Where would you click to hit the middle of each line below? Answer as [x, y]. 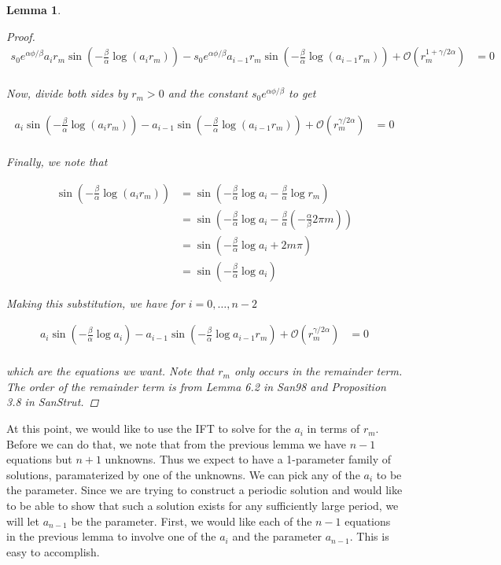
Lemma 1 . [34, 9]
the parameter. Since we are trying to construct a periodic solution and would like [204, 490]
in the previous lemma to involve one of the [111, 536]
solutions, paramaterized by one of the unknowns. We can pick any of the [183, 474]
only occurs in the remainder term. [318, 371]
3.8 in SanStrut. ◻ [53, 402]
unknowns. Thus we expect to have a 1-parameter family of [248, 459]
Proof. [21, 36]
